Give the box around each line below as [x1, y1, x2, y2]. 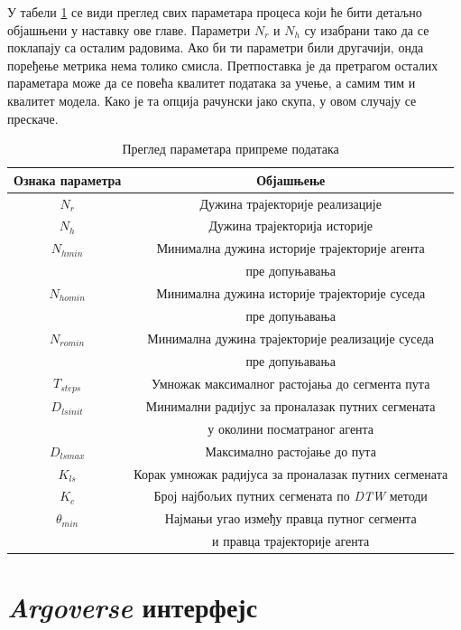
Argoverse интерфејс [7, 588, 258, 626]
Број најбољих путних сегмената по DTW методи [153, 486, 428, 505]
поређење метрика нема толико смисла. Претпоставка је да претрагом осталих [7, 55, 438, 74]
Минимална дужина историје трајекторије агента [156, 239, 425, 258]
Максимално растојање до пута [205, 441, 376, 460]
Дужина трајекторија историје [208, 216, 373, 235]
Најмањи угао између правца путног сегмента [164, 509, 417, 528]
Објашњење [256, 170, 326, 189]
